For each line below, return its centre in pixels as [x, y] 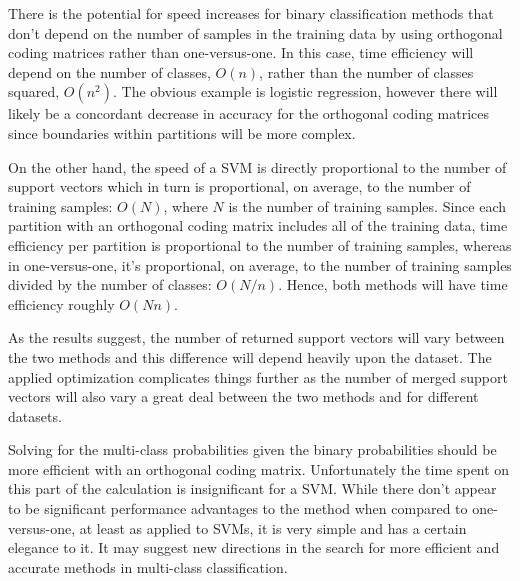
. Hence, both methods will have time [393, 284]
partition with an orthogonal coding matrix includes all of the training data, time [258, 225]
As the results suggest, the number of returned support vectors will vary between [256, 337]
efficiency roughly [61, 303]
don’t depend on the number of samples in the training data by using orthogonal [255, 32]
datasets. [35, 415]
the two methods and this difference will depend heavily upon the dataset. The [250, 356]
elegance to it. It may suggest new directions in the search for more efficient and [254, 547]
